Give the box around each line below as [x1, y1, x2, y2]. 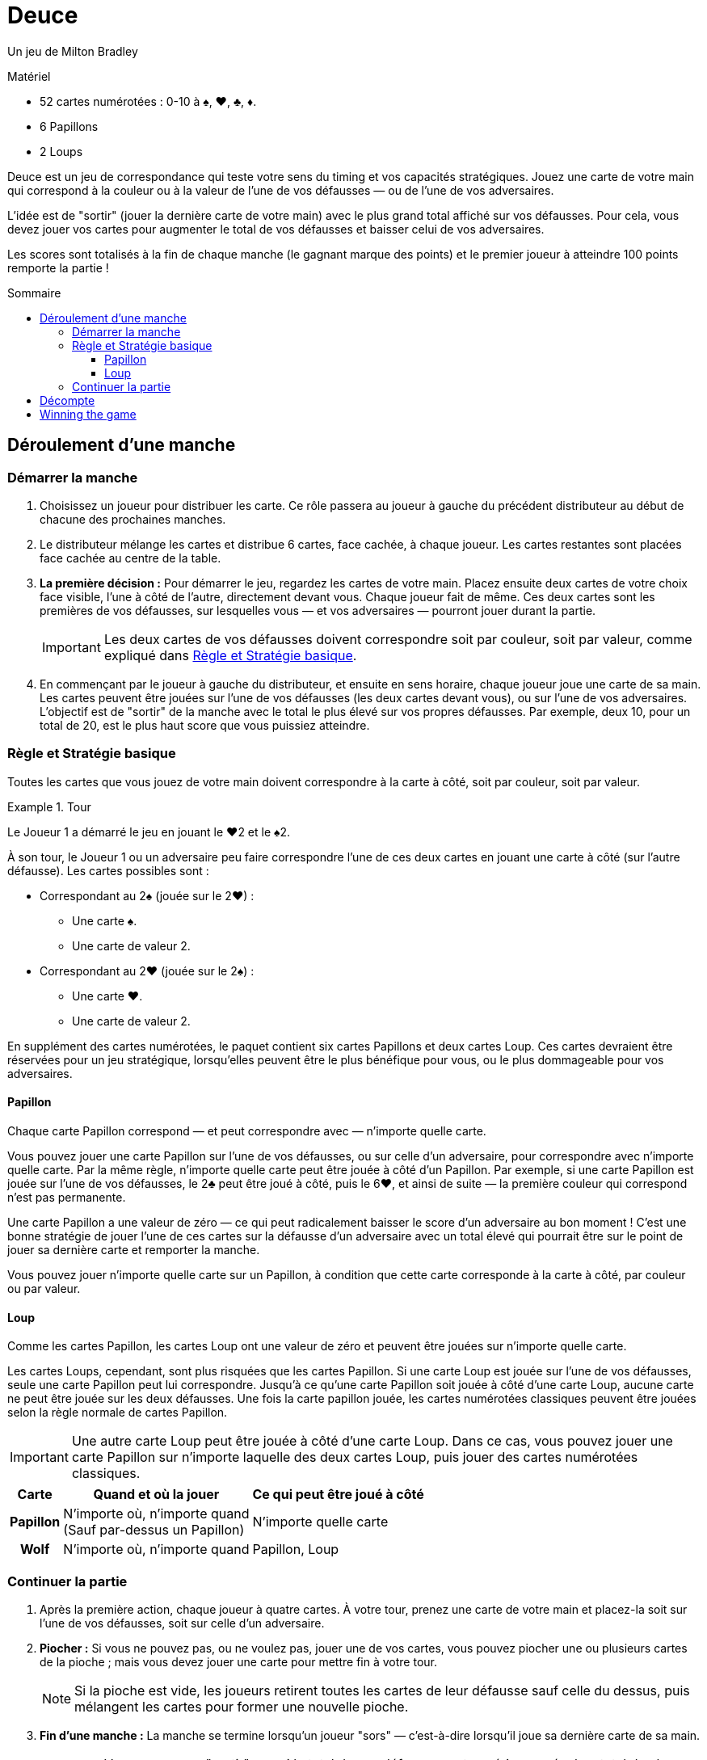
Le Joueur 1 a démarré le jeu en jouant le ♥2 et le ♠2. [7, 824, 291, 839]
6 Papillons [40, 119, 99, 133]
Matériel [7, 69, 51, 83]
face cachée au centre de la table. [40, 550, 221, 565]
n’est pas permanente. [7, 1189, 126, 1204]
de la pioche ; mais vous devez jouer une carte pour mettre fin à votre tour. [40, 1654, 437, 1669]
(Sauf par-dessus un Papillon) [63, 1522, 245, 1539]
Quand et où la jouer [93, 1486, 220, 1503]
